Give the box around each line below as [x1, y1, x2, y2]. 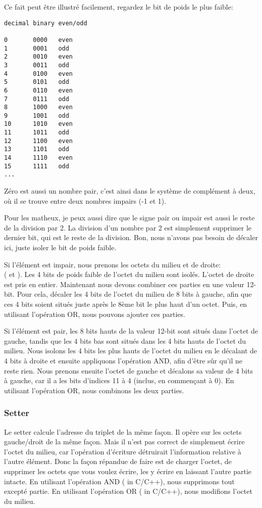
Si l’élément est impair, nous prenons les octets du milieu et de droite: [4, 259, 221, 269]
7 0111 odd [4, 95, 69, 103]
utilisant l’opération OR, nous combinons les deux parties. [4, 385, 184, 395]
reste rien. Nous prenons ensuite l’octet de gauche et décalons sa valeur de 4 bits [4, 365, 253, 376]
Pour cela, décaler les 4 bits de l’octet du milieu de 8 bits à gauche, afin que [17, 289, 252, 299]
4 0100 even [4, 70, 73, 77]
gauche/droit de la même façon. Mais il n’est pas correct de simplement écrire [4, 436, 245, 447]
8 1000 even [4, 104, 73, 111]
